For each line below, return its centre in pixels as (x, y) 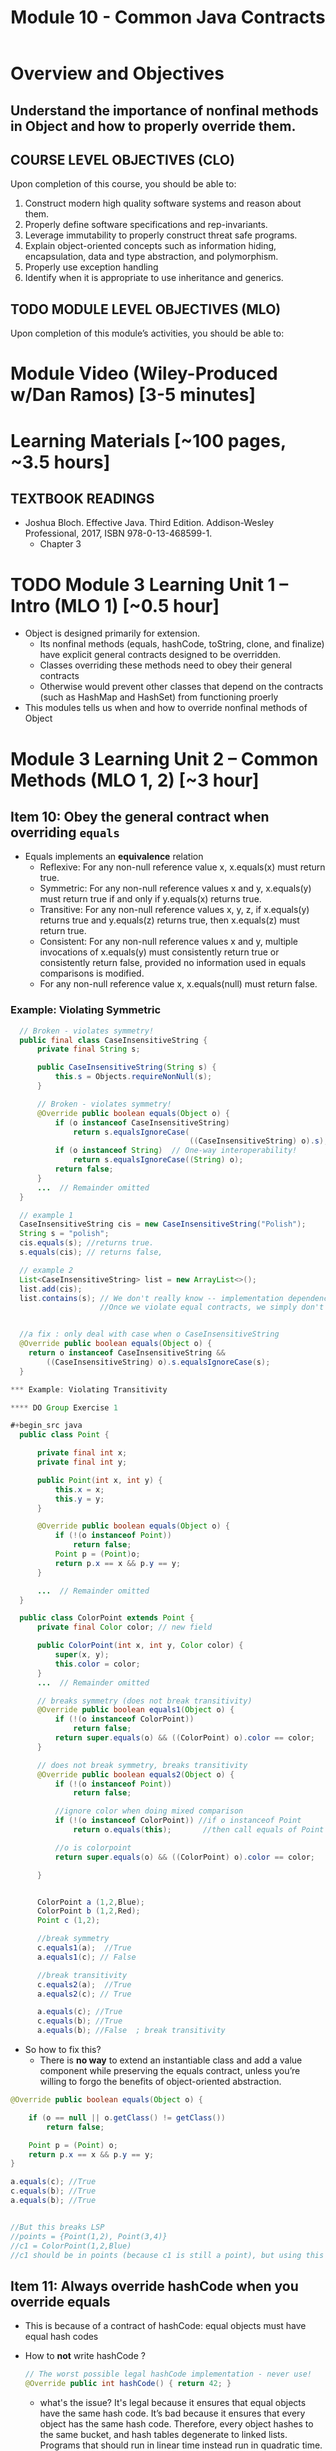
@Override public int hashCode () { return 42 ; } (128, 2384)
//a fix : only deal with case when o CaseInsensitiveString (149, 1334)
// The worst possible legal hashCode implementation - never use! (168, 2374)
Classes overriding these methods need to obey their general (166, 665)
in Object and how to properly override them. (153, 126)
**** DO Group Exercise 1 (64, 1407)
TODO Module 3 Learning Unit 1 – (149, 584)
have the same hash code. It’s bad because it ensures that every (172, 2413)
